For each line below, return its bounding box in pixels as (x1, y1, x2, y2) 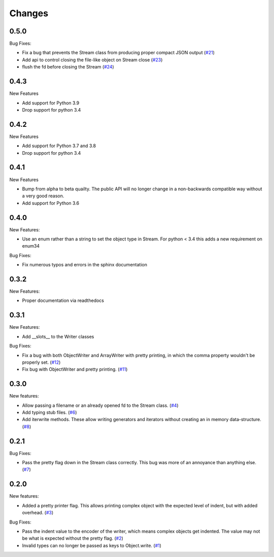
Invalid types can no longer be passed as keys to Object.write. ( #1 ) (22, 542, 162, 548)
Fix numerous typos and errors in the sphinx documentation (22, 262, 147, 268)
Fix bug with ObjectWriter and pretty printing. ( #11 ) (22, 366, 128, 372)
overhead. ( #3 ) (22, 510, 54, 516)
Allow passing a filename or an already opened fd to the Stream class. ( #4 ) (22, 402, 179, 408)
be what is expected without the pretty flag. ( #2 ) (22, 535, 124, 541)
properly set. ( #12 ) (22, 359, 61, 365)
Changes (9, 8, 48, 19)
